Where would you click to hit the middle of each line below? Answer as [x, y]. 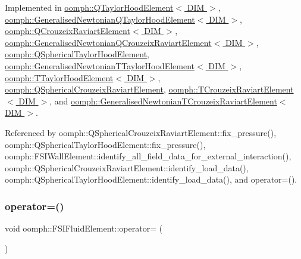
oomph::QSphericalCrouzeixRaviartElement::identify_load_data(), [127, 167]
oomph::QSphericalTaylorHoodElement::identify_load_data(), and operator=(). [151, 179]
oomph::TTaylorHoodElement [59, 77]
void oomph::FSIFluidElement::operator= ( [84, 228]
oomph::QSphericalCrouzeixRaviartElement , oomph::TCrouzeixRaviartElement [149, 89]
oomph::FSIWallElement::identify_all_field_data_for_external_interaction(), [148, 156]
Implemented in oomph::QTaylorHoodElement [89, 7]
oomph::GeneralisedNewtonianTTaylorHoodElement [100, 65]
